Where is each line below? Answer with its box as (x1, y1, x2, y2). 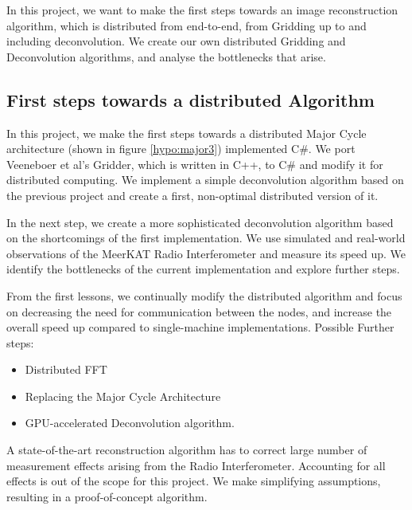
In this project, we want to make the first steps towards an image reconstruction (6, 2, 398, 18)
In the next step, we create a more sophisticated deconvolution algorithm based (6, 214, 394, 230)
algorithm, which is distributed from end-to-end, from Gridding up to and (6, 17, 367, 33)
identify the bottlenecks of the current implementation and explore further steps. (6, 261, 400, 277)
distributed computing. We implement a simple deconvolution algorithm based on (6, 171, 404, 188)
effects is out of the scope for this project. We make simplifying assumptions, (6, 473, 381, 489)
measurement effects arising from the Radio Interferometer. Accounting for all (6, 457, 386, 473)
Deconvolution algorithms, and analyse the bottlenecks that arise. (6, 48, 326, 65)
